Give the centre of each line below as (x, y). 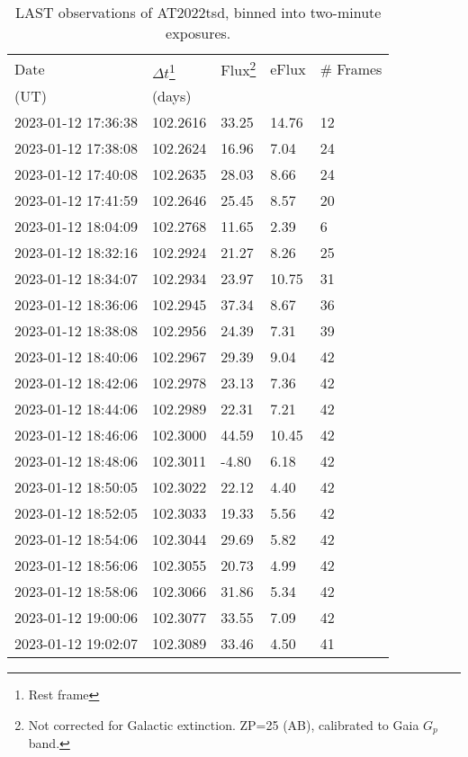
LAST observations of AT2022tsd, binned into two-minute (198, 12)
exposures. (198, 33)
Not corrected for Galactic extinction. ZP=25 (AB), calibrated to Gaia (224, 724)
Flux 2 (238, 69)
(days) (171, 96)
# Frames (351, 68)
